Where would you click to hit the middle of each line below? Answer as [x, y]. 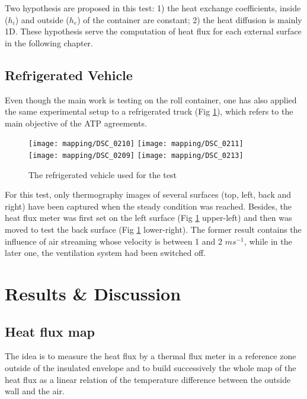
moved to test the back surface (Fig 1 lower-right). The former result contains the [153, 229]
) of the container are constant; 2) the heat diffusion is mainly [190, 19]
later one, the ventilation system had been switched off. [105, 253]
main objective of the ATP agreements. [76, 123]
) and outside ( [42, 19]
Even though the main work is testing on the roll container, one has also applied [151, 99]
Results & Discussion [93, 294]
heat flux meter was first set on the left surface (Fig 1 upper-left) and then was [148, 218]
